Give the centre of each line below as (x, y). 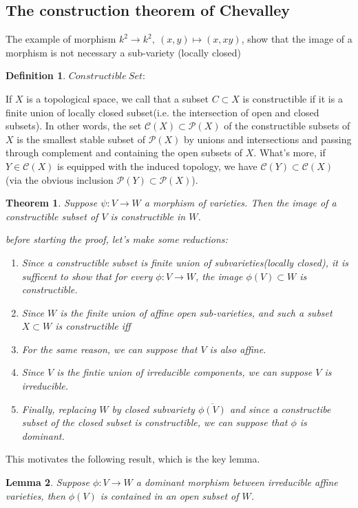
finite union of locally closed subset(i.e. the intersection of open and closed (162, 112)
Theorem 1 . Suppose (52, 203)
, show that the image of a (297, 39)
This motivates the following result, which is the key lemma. (133, 459)
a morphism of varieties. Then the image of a (240, 203)
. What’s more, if (289, 152)
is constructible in (148, 216)
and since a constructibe (280, 409)
